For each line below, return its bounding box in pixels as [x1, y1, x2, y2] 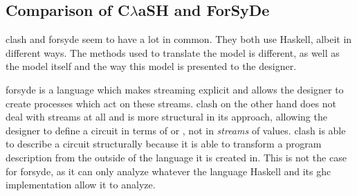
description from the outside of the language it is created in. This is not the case [6, 150, 347, 164]
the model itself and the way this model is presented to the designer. [6, 59, 297, 73]
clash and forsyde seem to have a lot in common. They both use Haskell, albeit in [6, 32, 352, 46]
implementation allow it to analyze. [6, 177, 156, 192]
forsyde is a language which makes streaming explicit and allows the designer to [6, 82, 344, 96]
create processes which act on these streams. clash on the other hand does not [6, 96, 336, 110]
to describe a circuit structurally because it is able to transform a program [6, 136, 322, 151]
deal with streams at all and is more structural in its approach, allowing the [6, 109, 327, 124]
